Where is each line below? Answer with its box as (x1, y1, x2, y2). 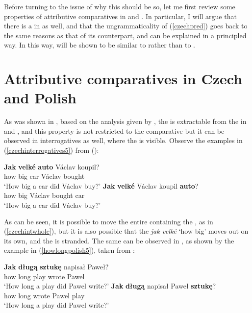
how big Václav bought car (4, 190, 85, 200)
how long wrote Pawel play (4, 290, 85, 300)
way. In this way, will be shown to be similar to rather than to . (4, 40, 196, 50)
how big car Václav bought (4, 171, 85, 181)
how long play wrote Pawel (4, 271, 85, 281)
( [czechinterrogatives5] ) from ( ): (4, 145, 99, 155)
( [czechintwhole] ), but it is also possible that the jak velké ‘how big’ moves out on (4, 226, 249, 236)
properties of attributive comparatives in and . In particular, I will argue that (4, 11, 237, 21)
